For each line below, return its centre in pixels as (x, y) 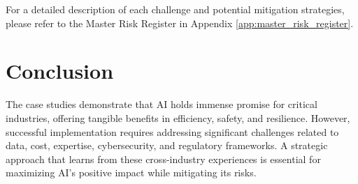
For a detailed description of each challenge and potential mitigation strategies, (175, 9)
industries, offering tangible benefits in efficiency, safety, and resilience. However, (178, 117)
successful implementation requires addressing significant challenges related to (172, 131)
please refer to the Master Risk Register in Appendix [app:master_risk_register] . (180, 23)
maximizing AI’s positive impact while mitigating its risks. (131, 172)
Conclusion (60, 71)
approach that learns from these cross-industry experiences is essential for (163, 159)
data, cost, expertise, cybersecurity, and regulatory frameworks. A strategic (167, 145)
